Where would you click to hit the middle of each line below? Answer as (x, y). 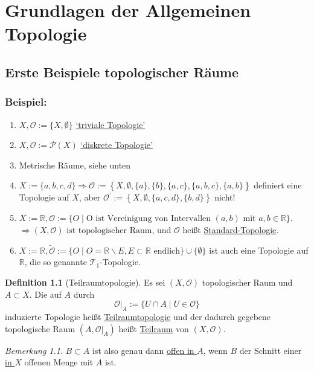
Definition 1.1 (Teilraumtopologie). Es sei (85, 282)
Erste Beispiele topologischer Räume (122, 72)
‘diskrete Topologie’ (117, 145)
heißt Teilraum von (154, 328)
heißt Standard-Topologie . (231, 229)
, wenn (215, 350)
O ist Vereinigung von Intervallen (149, 219)
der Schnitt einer (271, 350)
